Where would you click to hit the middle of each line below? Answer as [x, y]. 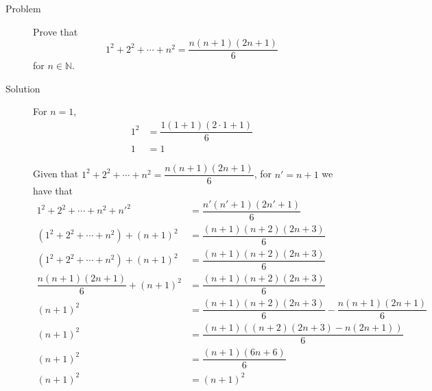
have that [53, 191]
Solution [23, 88]
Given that [56, 174]
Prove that [56, 31]
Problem [23, 8]
